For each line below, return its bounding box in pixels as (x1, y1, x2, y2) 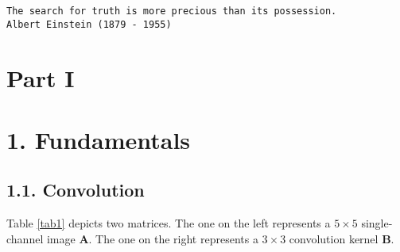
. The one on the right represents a (88, 230, 258, 246)
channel (6, 230, 44, 246)
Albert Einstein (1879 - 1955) (6, 18, 172, 30)
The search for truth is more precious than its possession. (6, 6, 337, 17)
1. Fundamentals (6, 123, 191, 155)
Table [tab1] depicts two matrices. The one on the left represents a (6, 215, 331, 231)
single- (361, 215, 393, 231)
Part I (6, 61, 75, 94)
